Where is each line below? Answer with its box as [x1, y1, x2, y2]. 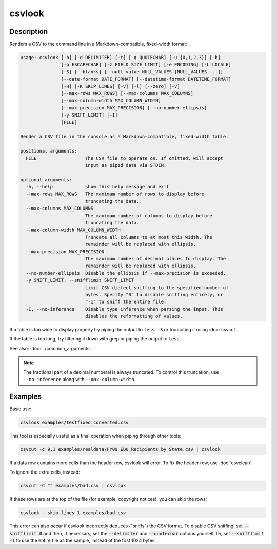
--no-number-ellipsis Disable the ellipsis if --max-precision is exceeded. [26, 270, 226, 276]
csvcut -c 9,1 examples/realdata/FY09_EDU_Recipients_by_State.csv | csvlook [20, 446, 221, 452]
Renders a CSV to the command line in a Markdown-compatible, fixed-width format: [9, 41, 187, 47]
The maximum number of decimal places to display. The [85, 256, 226, 261]
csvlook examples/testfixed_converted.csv [20, 419, 129, 425]
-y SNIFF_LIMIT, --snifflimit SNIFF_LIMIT [26, 277, 134, 283]
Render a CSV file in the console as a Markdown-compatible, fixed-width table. [20, 134, 229, 140]
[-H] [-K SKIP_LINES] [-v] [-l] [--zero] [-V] [61, 83, 180, 89]
